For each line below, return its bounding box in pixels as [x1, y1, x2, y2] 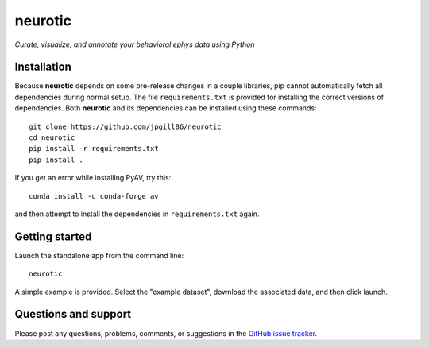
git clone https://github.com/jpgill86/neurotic [29, 122, 222, 131]
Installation [14, 60, 71, 74]
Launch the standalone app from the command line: [14, 250, 184, 260]
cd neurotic [29, 133, 75, 142]
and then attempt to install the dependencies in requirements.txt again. [14, 209, 260, 218]
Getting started [14, 230, 92, 243]
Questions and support [14, 307, 132, 321]
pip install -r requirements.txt [29, 144, 159, 153]
